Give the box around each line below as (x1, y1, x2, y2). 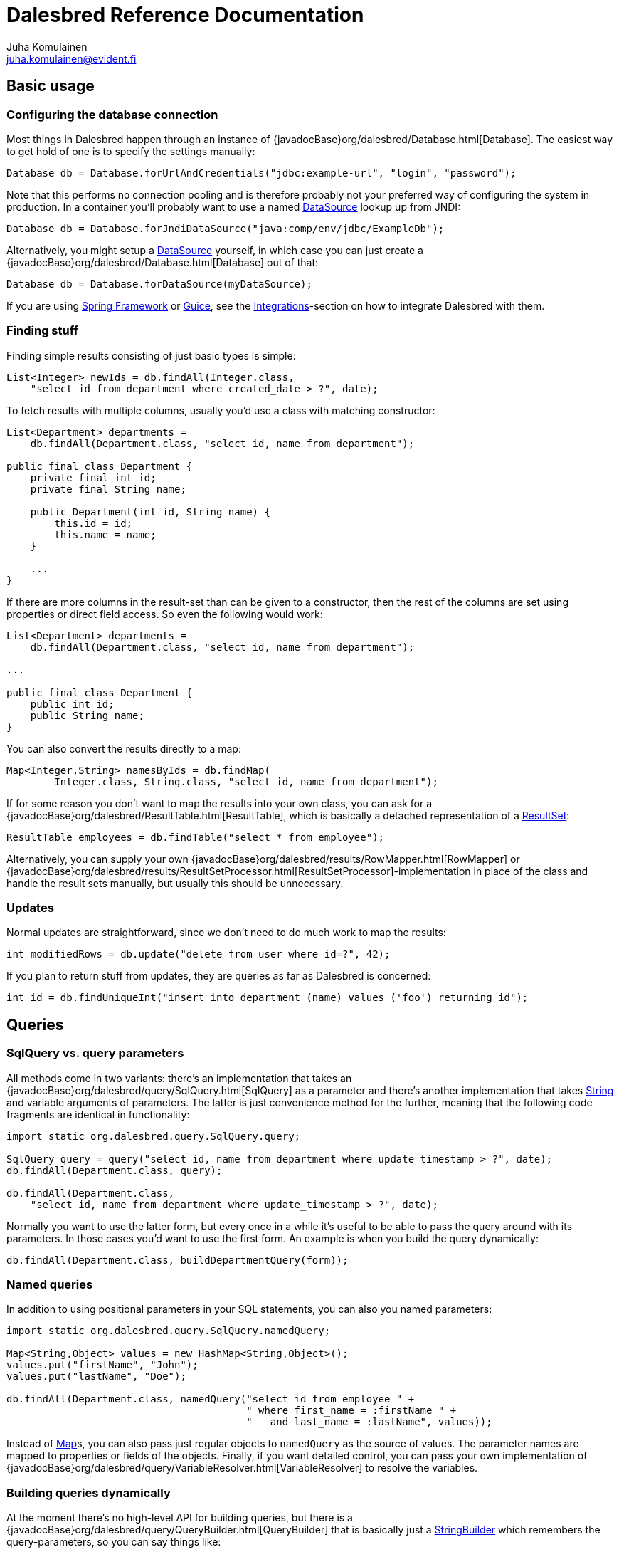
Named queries (6, 1277, 93, 1292)
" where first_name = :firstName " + (246, 1405, 457, 1417)
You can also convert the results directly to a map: (6, 742, 241, 755)
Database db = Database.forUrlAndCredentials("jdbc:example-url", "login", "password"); (6, 167, 517, 179)
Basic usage (6, 77, 95, 95)
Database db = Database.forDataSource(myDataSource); (6, 278, 312, 290)
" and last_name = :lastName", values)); (246, 1416, 492, 1428)
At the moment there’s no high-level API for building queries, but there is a (6, 1511, 353, 1524)
